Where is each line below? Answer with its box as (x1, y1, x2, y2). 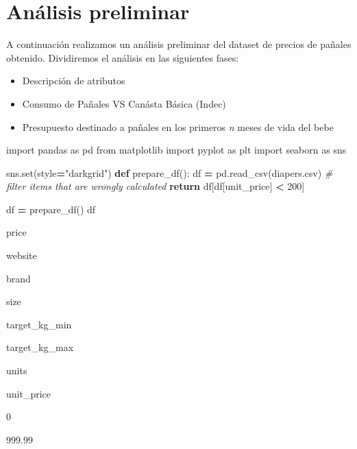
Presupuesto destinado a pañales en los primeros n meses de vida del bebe (22, 119, 334, 134)
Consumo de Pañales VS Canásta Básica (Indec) (22, 96, 226, 110)
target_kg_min (6, 317, 72, 331)
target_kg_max (6, 340, 74, 354)
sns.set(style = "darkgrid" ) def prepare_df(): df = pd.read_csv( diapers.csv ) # (6, 165, 333, 180)
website (6, 248, 37, 263)
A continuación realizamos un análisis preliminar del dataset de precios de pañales (6, 37, 352, 51)
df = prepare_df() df (6, 202, 96, 216)
